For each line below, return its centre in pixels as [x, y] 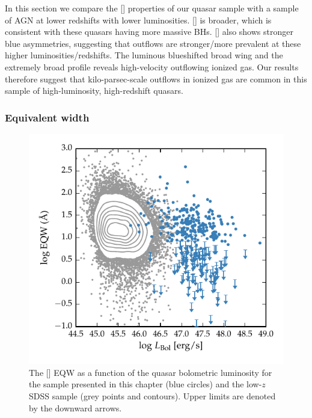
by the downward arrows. [75, 407]
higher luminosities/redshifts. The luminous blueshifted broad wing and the [144, 55]
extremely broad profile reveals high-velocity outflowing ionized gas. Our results [152, 66]
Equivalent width [47, 117]
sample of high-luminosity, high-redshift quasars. [94, 91]
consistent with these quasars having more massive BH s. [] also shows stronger [149, 32]
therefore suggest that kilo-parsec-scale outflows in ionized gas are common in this [156, 78]
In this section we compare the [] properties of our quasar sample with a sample [152, 8]
